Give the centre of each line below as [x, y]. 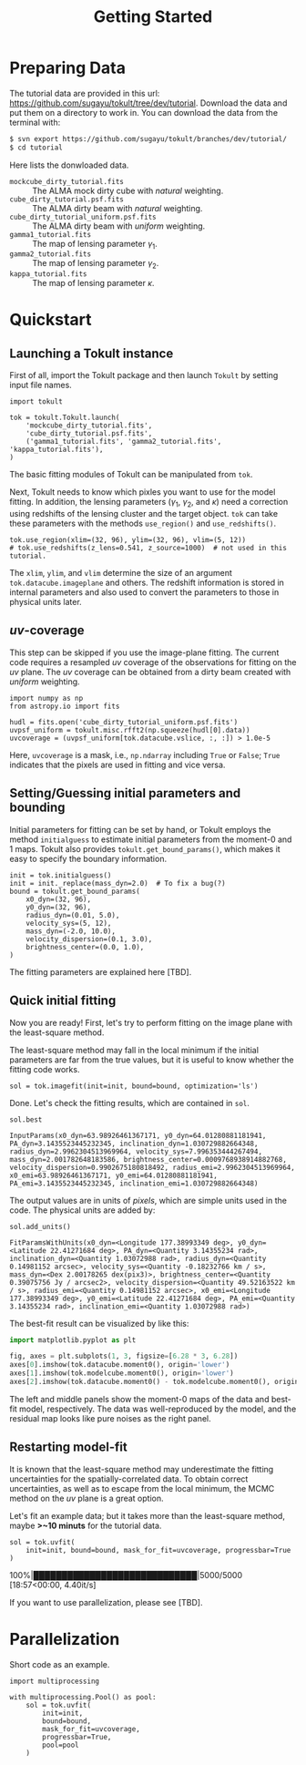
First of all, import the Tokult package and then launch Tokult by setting [144, 375]
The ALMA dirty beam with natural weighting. [117, 208]
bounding [37, 808]
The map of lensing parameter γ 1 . [95, 245]
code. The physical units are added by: [82, 1210]
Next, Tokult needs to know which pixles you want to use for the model [143, 492]
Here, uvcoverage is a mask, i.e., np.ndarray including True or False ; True [145, 754]
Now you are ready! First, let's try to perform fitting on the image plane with [151, 1022]
